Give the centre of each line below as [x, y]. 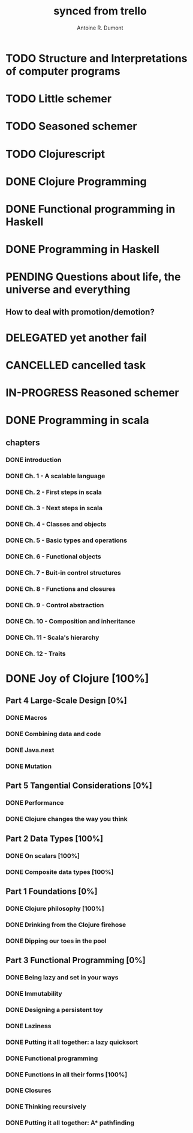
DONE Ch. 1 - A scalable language [55, 476]
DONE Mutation [29, 766]
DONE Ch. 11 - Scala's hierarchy [52, 637]
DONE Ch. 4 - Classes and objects [56, 524]
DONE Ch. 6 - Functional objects [53, 557]
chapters [23, 442]
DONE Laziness [28, 1026]
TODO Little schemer [59, 99]
